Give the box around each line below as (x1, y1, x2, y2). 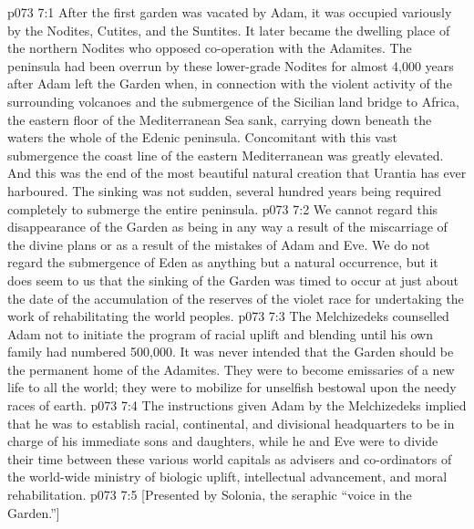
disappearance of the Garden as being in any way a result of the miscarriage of (7, 217, 448, 236)
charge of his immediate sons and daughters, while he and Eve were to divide (7, 431, 438, 451)
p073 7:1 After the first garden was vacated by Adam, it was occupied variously (7, 3, 452, 21)
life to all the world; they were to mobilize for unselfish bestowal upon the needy (7, 378, 457, 397)
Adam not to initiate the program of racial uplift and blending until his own (7, 324, 433, 343)
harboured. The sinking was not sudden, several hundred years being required (7, 181, 441, 200)
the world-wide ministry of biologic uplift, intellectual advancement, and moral (7, 467, 448, 486)
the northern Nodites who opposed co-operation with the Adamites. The (7, 38, 412, 57)
